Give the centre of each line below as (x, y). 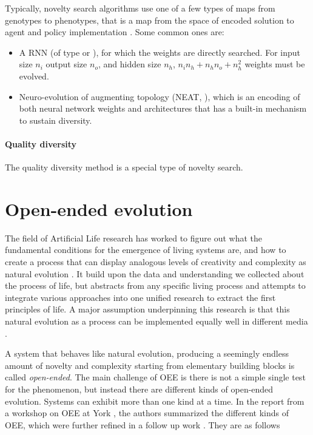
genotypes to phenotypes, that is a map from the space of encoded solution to (150, 20)
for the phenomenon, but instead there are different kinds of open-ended (139, 389)
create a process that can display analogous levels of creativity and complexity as (156, 262)
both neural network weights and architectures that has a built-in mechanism (163, 108)
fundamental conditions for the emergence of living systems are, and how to (146, 250)
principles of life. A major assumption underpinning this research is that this (147, 309)
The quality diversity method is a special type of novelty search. (124, 167)
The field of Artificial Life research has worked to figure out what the (134, 238)
